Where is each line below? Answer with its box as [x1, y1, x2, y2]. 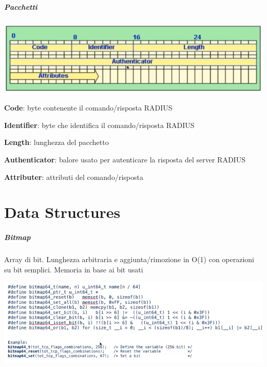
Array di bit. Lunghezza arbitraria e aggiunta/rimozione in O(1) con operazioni [4, 254, 255, 265]
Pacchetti [4, 1, 37, 12]
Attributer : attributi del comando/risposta [4, 171, 143, 182]
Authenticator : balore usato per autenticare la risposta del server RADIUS [4, 154, 245, 165]
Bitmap [4, 232, 31, 243]
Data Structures [4, 201, 121, 223]
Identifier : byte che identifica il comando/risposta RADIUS [4, 119, 195, 130]
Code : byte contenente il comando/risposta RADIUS [4, 102, 173, 113]
